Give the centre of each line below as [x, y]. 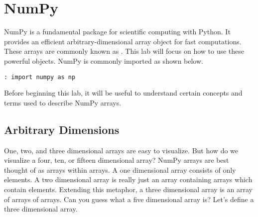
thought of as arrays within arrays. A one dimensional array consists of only [120, 169]
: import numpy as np [40, 77]
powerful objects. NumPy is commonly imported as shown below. [104, 60]
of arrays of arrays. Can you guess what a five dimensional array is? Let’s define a [129, 199]
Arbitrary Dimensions [62, 129]
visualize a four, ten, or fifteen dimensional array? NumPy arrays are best [117, 160]
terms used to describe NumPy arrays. [63, 102]
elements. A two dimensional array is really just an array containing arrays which [128, 179]
